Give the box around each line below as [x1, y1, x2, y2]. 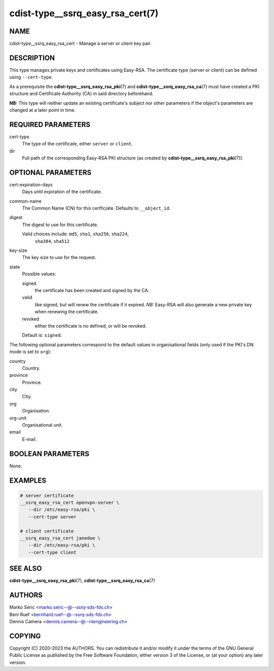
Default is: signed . [22, 332, 62, 338]
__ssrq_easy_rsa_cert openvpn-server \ [20, 500, 119, 505]
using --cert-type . [9, 74, 53, 80]
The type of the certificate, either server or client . [22, 141, 133, 147]
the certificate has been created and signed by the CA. [35, 287, 150, 293]
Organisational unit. [22, 422, 63, 428]
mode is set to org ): [9, 348, 52, 355]
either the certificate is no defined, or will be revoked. [35, 323, 147, 329]
